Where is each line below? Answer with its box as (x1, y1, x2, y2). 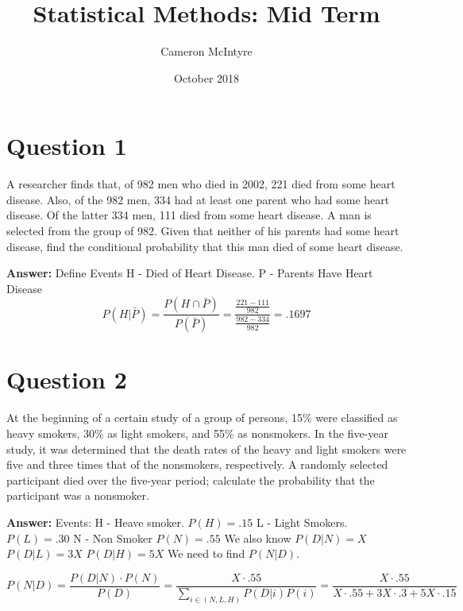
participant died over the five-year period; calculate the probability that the (6, 471, 375, 488)
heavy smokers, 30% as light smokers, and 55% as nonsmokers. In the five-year (6, 425, 388, 441)
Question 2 (6, 363, 127, 396)
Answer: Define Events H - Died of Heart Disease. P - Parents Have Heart (6, 265, 373, 281)
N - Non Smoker (73, 529, 152, 546)
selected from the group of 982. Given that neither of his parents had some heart (6, 222, 399, 239)
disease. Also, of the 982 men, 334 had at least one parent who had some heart (6, 191, 390, 207)
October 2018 (173, 69, 240, 86)
